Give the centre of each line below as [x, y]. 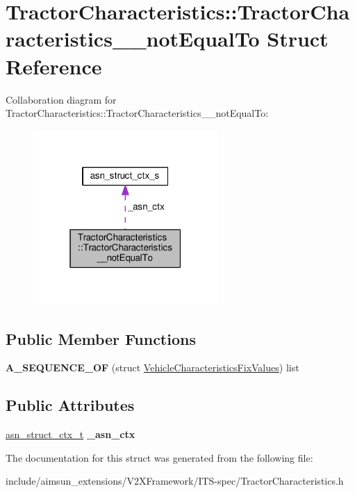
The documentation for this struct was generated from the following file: [159, 457]
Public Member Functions [101, 338]
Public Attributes [70, 405]
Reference [54, 66]
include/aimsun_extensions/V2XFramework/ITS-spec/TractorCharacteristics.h [175, 481]
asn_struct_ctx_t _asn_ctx [71, 434]
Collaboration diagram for [61, 99]
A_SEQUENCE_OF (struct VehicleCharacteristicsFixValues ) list [152, 367]
